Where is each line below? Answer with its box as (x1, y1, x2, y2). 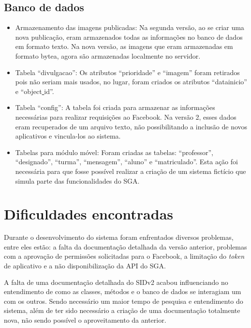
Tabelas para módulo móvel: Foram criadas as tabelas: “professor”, (15, 147, 213, 157)
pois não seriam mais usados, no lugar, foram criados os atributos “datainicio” (15, 77, 247, 87)
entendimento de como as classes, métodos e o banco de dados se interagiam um (4, 286, 241, 297)
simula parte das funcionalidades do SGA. (15, 175, 140, 186)
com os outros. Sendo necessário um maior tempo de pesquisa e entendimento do (4, 296, 243, 306)
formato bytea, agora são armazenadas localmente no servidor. (15, 50, 201, 61)
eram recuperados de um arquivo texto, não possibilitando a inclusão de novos (15, 121, 248, 131)
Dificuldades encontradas (4, 204, 174, 224)
